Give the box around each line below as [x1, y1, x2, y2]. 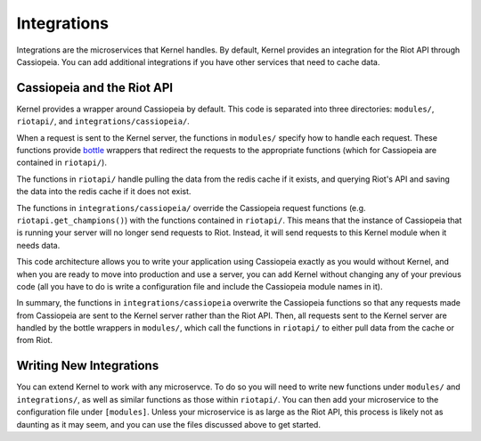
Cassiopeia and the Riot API [16, 80, 174, 95]
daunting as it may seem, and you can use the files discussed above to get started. [16, 419, 321, 429]
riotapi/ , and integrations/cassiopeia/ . [16, 116, 191, 127]
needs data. [16, 240, 61, 250]
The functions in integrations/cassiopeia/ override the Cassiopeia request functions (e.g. [16, 202, 366, 213]
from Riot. [16, 335, 53, 346]
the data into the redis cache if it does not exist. [16, 186, 192, 197]
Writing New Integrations [16, 358, 159, 373]
